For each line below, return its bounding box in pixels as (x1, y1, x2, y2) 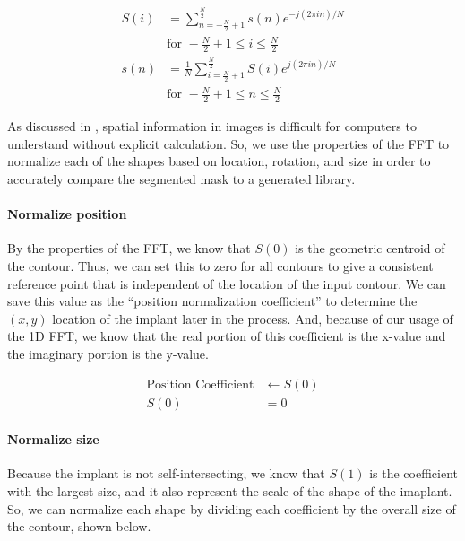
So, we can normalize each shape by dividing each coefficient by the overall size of (7, 499, 456, 518)
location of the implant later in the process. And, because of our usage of (52, 309, 453, 327)
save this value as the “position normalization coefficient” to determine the (7, 292, 418, 310)
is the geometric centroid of (295, 239, 445, 257)
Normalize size (7, 430, 99, 449)
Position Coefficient (146, 378, 254, 391)
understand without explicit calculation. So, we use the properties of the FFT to (7, 134, 450, 153)
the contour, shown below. (7, 517, 151, 536)
